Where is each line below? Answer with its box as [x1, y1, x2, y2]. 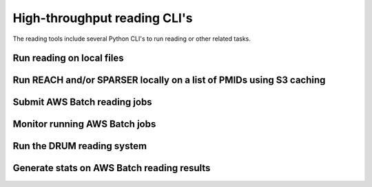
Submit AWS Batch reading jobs [12, 97, 152, 108]
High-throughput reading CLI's [12, 10, 193, 26]
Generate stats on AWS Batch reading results [12, 162, 211, 174]
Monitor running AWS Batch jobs [12, 118, 156, 130]
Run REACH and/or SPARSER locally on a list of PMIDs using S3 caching [12, 75, 326, 86]
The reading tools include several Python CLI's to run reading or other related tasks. [12, 35, 251, 43]
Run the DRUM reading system [12, 140, 147, 152]
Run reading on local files [12, 52, 124, 64]
